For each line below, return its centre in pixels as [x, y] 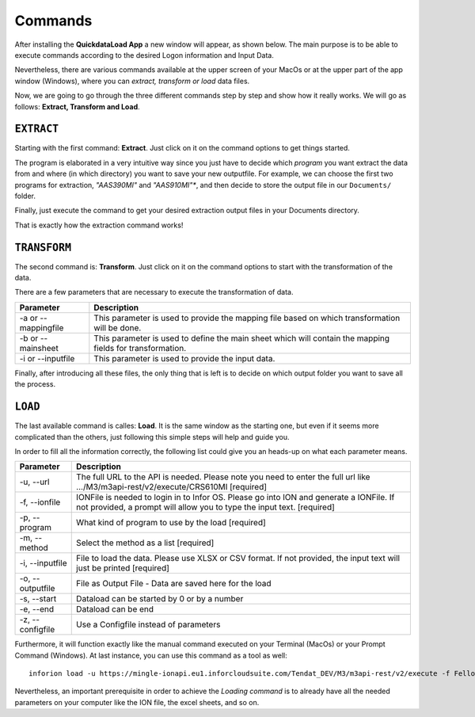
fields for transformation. [140, 348]
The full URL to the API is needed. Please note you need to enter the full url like [223, 477]
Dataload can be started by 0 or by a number [160, 599]
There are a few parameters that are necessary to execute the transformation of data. [154, 292]
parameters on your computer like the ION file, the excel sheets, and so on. [137, 702]
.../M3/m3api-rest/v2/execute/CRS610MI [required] [172, 487]
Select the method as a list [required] [145, 543]
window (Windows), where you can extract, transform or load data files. [132, 81]
